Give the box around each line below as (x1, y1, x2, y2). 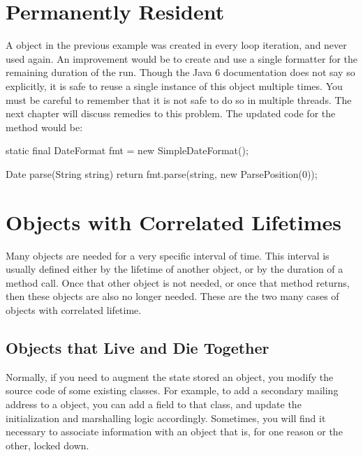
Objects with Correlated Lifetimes (6, 207, 341, 236)
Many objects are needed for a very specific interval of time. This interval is (6, 248, 329, 262)
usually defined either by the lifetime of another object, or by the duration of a (6, 262, 343, 276)
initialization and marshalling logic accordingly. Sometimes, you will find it (6, 410, 326, 425)
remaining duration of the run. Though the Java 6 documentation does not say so (6, 65, 355, 80)
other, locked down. (6, 437, 89, 452)
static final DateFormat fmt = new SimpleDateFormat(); (6, 143, 249, 158)
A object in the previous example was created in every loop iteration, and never (6, 38, 347, 52)
